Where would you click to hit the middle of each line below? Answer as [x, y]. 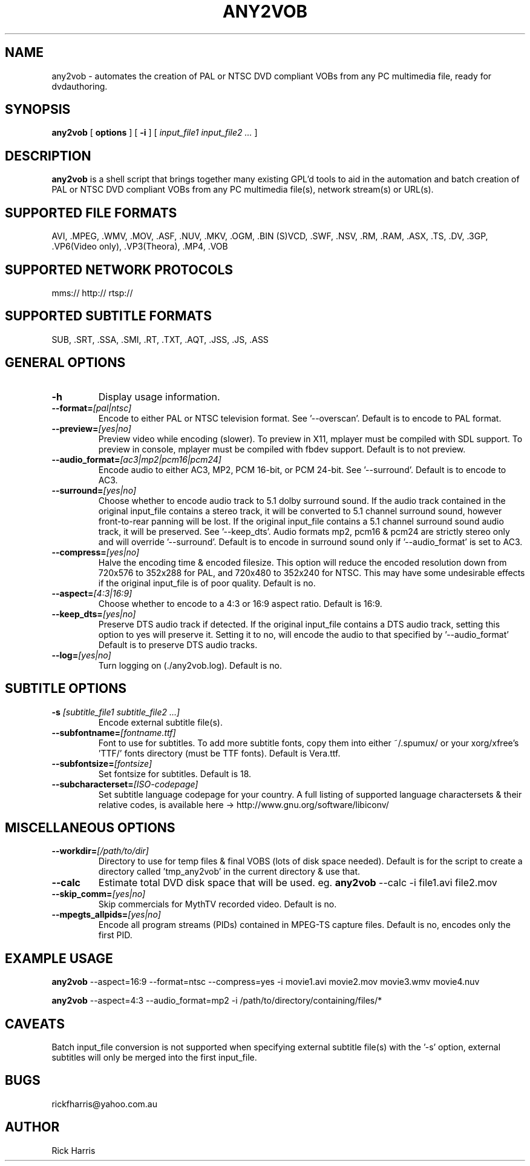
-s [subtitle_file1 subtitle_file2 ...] [116, 712]
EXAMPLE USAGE [59, 958]
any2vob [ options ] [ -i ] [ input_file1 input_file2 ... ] [155, 133]
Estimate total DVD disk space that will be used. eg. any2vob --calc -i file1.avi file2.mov [298, 883]
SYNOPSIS [38, 110]
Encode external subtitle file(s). [160, 722]
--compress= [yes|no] [96, 552]
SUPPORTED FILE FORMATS [91, 213]
